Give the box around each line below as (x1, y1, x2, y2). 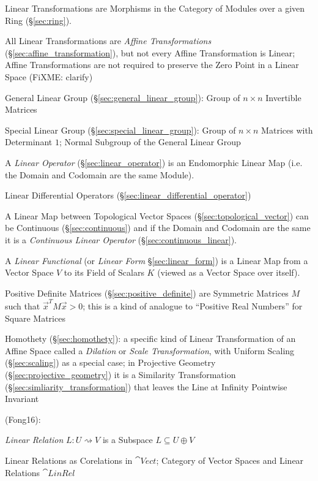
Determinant (5, 135, 53, 148)
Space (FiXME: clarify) (5, 70, 93, 83)
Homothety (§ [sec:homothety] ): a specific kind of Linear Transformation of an (5, 332, 296, 345)
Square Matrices (5, 311, 65, 324)
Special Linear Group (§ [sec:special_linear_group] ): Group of (5, 123, 236, 136)
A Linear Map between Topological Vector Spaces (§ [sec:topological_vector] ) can (5, 209, 309, 222)
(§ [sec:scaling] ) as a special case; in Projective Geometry (5, 356, 216, 369)
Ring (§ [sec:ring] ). (5, 13, 72, 26)
